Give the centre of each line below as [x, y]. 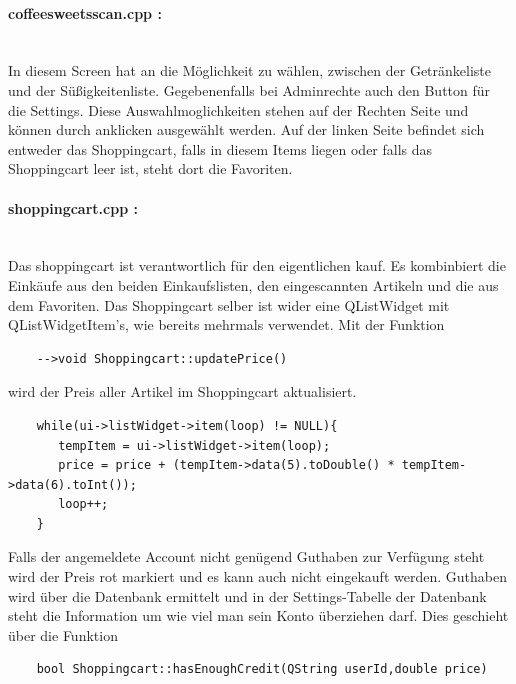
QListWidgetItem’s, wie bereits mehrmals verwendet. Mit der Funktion [226, 324]
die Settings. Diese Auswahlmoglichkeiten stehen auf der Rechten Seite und [238, 109]
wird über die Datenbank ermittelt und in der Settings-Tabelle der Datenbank [247, 595]
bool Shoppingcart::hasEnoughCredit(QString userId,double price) [262, 669]
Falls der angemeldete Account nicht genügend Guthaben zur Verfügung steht [246, 556]
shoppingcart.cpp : [73, 207]
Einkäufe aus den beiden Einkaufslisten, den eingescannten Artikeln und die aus [253, 284]
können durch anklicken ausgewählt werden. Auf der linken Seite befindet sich [246, 129]
